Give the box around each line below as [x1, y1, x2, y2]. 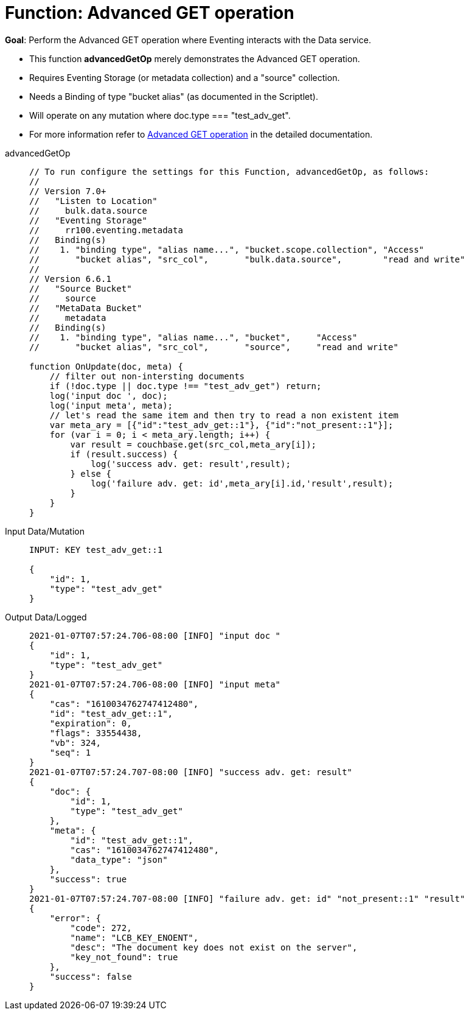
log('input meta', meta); [49, 400, 173, 410]
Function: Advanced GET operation [5, 2, 294, 23]
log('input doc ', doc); [49, 390, 168, 401]
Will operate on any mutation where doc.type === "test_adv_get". [29, 110, 291, 121]
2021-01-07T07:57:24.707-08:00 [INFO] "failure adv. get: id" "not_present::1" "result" [29, 893, 465, 904]
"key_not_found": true [70, 952, 178, 962]
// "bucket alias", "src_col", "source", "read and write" [29, 342, 398, 352]
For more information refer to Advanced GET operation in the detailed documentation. [29, 128, 373, 139]
